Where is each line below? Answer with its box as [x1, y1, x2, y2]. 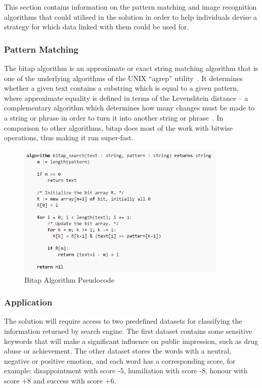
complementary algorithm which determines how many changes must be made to [4, 102, 255, 113]
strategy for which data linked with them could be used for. [4, 21, 189, 32]
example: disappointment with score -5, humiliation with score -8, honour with [4, 365, 248, 376]
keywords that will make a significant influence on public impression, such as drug [4, 335, 258, 346]
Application [4, 296, 53, 308]
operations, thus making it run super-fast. [4, 132, 134, 143]
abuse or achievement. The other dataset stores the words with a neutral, [4, 345, 231, 356]
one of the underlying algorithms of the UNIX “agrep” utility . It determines [4, 72, 243, 83]
